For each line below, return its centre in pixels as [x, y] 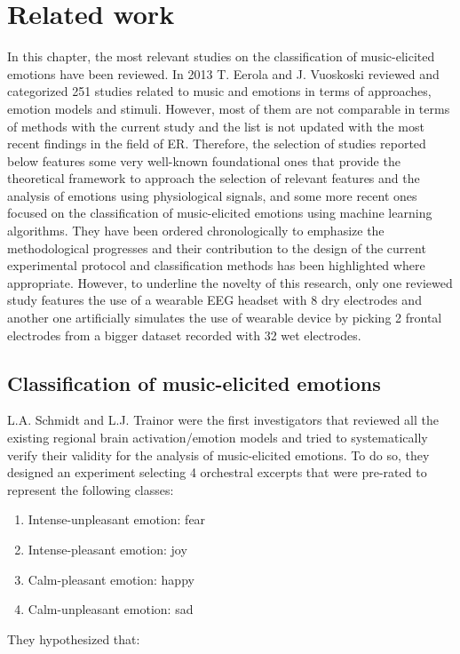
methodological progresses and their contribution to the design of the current [217, 247]
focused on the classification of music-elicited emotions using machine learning [220, 213]
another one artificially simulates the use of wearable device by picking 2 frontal [225, 318]
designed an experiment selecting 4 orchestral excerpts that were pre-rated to [217, 472]
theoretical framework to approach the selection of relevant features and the [214, 178]
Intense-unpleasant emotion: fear [117, 519]
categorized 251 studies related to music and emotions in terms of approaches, [219, 91]
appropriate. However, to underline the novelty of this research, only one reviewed [230, 282]
